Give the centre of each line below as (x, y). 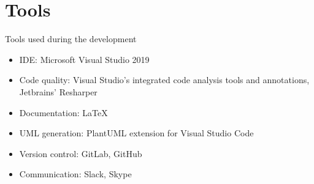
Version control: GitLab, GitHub (81, 153)
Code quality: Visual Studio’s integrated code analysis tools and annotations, (164, 80)
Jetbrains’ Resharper (58, 91)
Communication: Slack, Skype (75, 174)
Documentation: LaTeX (63, 112)
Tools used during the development (71, 39)
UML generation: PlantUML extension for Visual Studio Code (136, 133)
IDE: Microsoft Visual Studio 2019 (84, 59)
